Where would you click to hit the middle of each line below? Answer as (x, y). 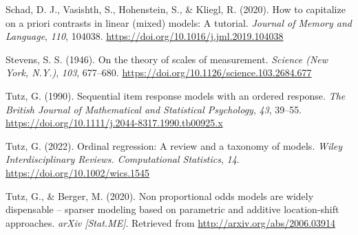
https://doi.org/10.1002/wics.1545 (78, 172)
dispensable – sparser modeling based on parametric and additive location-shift (172, 209)
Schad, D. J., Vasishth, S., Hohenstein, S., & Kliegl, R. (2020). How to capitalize (176, 9)
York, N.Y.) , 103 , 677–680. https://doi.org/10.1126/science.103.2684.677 (159, 72)
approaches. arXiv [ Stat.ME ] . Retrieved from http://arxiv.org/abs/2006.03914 (171, 222)
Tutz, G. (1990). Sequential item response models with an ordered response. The (176, 95)
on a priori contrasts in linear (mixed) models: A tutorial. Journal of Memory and (179, 22)
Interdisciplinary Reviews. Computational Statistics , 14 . (123, 159)
